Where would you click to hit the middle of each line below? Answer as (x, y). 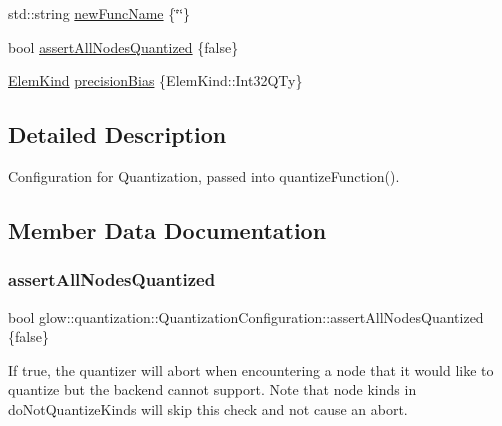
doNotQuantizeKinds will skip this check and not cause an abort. (208, 408)
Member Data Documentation (167, 229)
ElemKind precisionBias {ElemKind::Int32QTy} (155, 80)
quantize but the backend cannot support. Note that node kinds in (212, 389)
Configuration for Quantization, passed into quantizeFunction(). (204, 175)
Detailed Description (117, 134)
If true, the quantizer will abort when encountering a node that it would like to (251, 369)
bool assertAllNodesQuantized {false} (123, 46)
